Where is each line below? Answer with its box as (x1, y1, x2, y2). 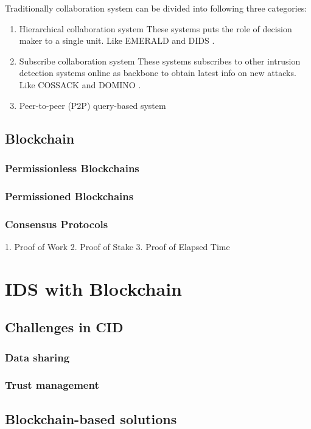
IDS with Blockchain (5, 276, 182, 301)
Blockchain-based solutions (5, 409, 177, 428)
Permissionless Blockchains (5, 160, 139, 175)
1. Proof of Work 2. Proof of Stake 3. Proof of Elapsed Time (5, 240, 230, 253)
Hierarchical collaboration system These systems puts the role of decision (19, 22, 292, 35)
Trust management (5, 377, 99, 392)
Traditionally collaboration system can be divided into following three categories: (5, 2, 307, 14)
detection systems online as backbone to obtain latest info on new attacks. (19, 66, 296, 79)
